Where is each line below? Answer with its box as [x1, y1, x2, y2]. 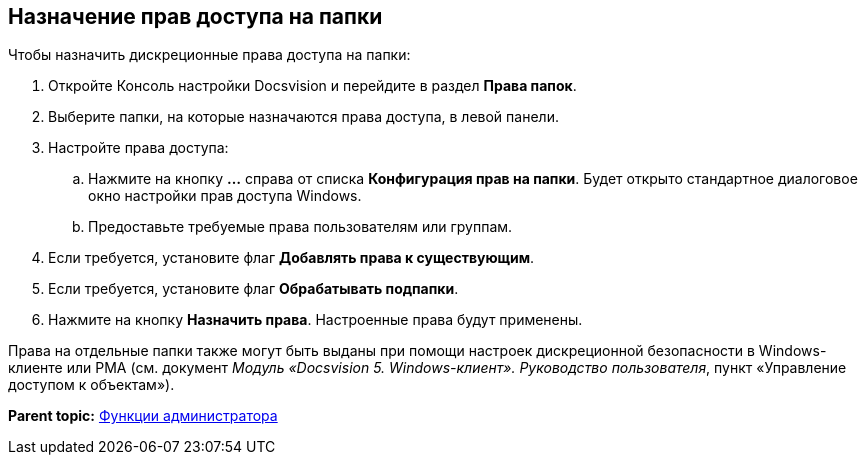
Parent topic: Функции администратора [8, 407, 278, 425]
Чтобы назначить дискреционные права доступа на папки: [8, 46, 411, 64]
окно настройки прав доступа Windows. [88, 187, 362, 205]
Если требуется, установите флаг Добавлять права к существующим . [48, 249, 535, 267]
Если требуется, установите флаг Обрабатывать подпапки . [48, 280, 459, 298]
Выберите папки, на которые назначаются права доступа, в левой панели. [48, 108, 559, 126]
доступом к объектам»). [8, 376, 175, 394]
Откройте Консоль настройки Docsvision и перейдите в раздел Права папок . [48, 77, 577, 95]
